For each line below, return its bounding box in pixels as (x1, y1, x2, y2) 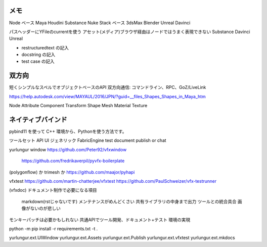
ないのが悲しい (30, 206, 61, 211)
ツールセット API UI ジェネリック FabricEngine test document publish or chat (9, 137, 167, 143)
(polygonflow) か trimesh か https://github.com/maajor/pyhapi (9, 169, 135, 175)
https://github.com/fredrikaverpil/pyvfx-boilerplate (21, 158, 125, 164)
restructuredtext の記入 (21, 44, 69, 50)
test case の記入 (21, 58, 54, 64)
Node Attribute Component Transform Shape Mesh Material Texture (9, 103, 148, 109)
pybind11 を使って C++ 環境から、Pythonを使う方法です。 (9, 128, 127, 134)
